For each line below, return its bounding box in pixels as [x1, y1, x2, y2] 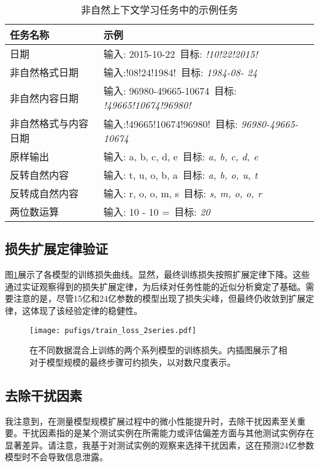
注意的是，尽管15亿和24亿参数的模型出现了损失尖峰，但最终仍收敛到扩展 [13, 292, 306, 305]
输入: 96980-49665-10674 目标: [103, 84, 237, 98]
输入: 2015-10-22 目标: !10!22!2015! [103, 47, 258, 61]
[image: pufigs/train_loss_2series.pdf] [29, 326, 197, 335]
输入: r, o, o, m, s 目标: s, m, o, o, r [103, 186, 262, 200]
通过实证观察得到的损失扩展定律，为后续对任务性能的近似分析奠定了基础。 [5, 280, 306, 292]
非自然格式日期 [10, 65, 79, 79]
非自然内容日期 [10, 90, 79, 105]
